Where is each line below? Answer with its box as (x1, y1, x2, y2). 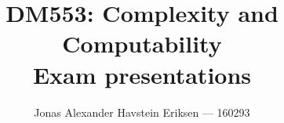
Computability (62, 27, 222, 60)
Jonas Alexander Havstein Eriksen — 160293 (34, 103, 250, 120)
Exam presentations (32, 58, 252, 90)
